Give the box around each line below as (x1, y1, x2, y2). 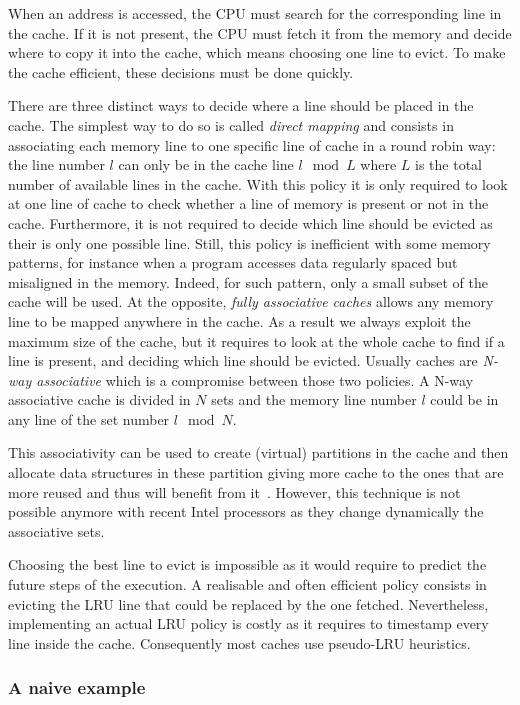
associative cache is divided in (8, 389, 191, 410)
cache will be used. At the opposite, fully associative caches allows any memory (8, 291, 494, 312)
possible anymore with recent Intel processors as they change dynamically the (8, 501, 484, 522)
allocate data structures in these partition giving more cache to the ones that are (8, 462, 504, 483)
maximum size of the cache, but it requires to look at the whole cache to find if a (8, 330, 505, 351)
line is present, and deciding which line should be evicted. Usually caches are (8, 350, 478, 371)
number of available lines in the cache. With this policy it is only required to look (8, 173, 508, 194)
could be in (430, 389, 499, 410)
